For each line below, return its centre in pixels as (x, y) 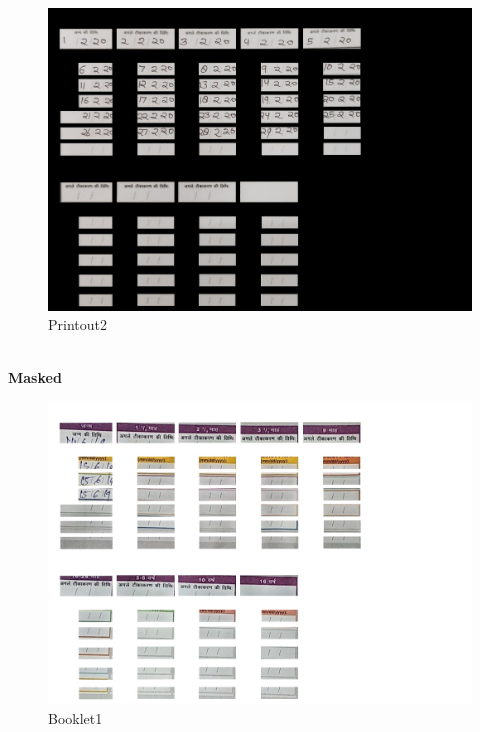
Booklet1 (75, 718)
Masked (35, 377)
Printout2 (77, 324)
